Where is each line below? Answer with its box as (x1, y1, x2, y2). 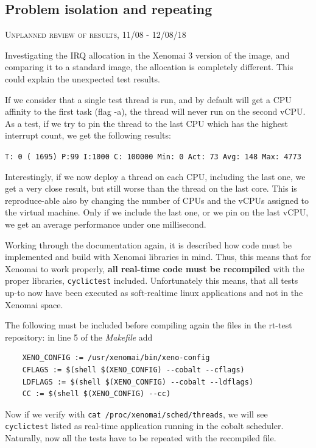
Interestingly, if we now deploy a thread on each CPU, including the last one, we (5, 170, 306, 182)
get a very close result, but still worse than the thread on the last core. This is (5, 182, 297, 195)
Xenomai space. (5, 298, 63, 311)
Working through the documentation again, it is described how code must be (5, 238, 292, 251)
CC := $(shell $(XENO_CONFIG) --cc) (22, 389, 171, 399)
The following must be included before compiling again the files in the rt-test (5, 319, 292, 331)
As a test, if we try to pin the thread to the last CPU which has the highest (5, 117, 288, 129)
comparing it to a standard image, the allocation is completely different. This (5, 60, 293, 73)
